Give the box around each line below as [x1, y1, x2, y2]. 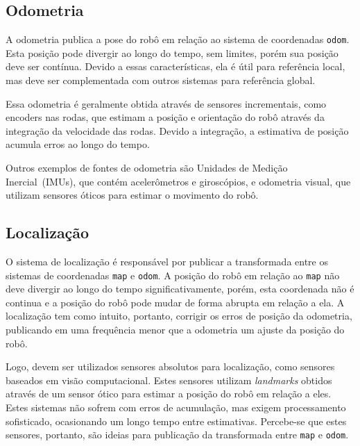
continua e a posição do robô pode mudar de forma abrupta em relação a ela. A [6, 295, 345, 309]
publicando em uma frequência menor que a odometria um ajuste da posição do [6, 322, 345, 337]
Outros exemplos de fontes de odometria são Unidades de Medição [6, 160, 288, 175]
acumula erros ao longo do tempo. [6, 137, 150, 151]
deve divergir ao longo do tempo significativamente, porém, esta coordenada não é [6, 281, 354, 296]
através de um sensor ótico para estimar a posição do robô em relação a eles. [6, 386, 332, 401]
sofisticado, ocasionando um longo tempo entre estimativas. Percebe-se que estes [6, 413, 347, 428]
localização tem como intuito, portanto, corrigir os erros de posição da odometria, [6, 308, 352, 323]
